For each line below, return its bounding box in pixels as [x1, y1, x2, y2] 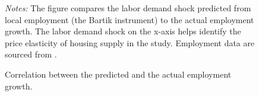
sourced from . [5, 48, 57, 60]
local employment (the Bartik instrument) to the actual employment [5, 13, 254, 25]
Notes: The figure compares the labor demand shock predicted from [5, 2, 251, 14]
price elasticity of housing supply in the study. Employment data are [5, 36, 255, 49]
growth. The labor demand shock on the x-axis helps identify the [5, 25, 241, 37]
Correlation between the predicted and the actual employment [5, 68, 232, 80]
